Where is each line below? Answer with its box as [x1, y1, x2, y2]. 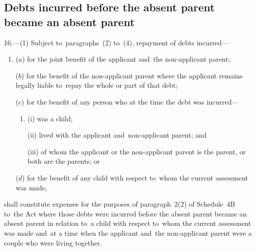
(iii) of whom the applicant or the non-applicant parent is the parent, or [27, 146, 246, 156]
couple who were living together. [4, 237, 102, 248]
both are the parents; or [27, 156, 100, 166]
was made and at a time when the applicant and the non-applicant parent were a [4, 227, 252, 238]
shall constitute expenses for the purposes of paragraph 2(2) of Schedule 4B [4, 199, 235, 209]
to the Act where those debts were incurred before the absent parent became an [4, 208, 247, 218]
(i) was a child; [27, 113, 73, 123]
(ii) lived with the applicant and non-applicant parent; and [27, 130, 207, 140]
